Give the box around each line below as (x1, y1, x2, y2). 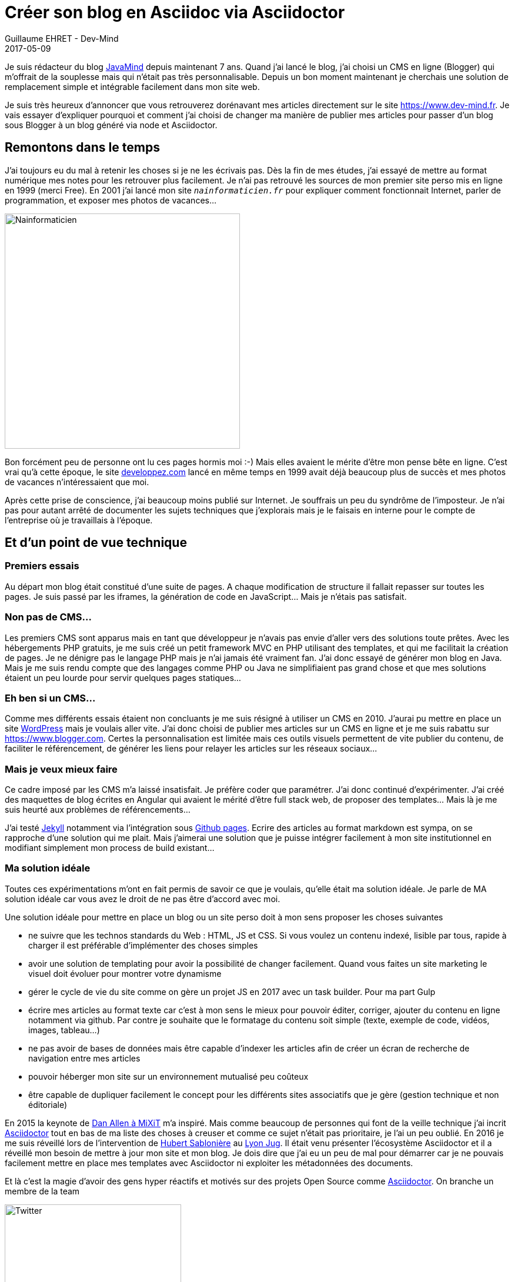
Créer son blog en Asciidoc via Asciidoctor (5, 2, 345, 22)
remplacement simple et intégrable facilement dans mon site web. (5, 81, 260, 92)
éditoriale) (28, 1099, 68, 1110)
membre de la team (5, 1186, 80, 1196)
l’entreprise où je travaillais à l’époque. (5, 515, 153, 525)
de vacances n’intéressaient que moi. (5, 476, 149, 487)
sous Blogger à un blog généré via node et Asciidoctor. (5, 119, 218, 130)
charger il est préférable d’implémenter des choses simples (28, 940, 258, 950)
